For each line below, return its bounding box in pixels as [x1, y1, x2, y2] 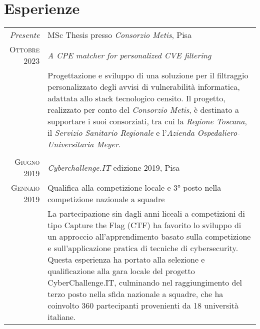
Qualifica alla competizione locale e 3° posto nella [47, 182, 221, 194]
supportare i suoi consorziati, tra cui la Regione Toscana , [47, 115, 247, 127]
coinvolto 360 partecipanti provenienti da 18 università [47, 300, 238, 312]
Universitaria [47, 138, 94, 150]
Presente [9, 29, 40, 41]
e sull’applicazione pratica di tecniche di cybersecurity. [47, 242, 238, 254]
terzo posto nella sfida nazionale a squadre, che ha [47, 288, 223, 300]
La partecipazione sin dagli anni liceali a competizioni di [47, 208, 245, 220]
